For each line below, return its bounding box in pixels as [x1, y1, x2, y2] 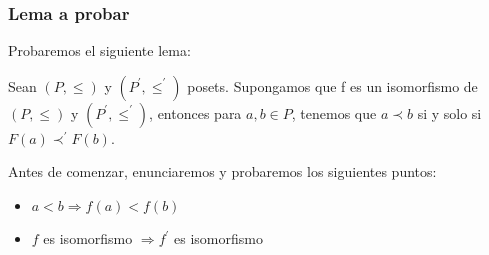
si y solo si [417, 102, 482, 123]
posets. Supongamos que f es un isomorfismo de [187, 75, 478, 96]
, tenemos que [291, 102, 377, 123]
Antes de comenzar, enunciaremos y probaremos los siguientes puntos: [8, 161, 437, 182]
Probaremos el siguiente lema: [8, 40, 191, 61]
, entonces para [149, 102, 242, 123]
